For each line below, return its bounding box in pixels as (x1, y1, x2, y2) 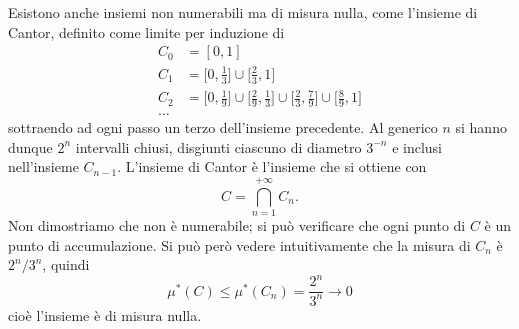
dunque (8, 136, 53, 157)
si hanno (455, 117, 507, 137)
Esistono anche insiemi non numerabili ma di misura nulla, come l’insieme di (8, 2, 478, 22)
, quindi (42, 254, 90, 275)
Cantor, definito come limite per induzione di (8, 21, 285, 42)
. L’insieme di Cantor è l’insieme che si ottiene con (117, 156, 427, 177)
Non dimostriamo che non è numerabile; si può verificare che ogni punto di (8, 214, 466, 235)
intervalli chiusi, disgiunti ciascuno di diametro (75, 136, 362, 157)
